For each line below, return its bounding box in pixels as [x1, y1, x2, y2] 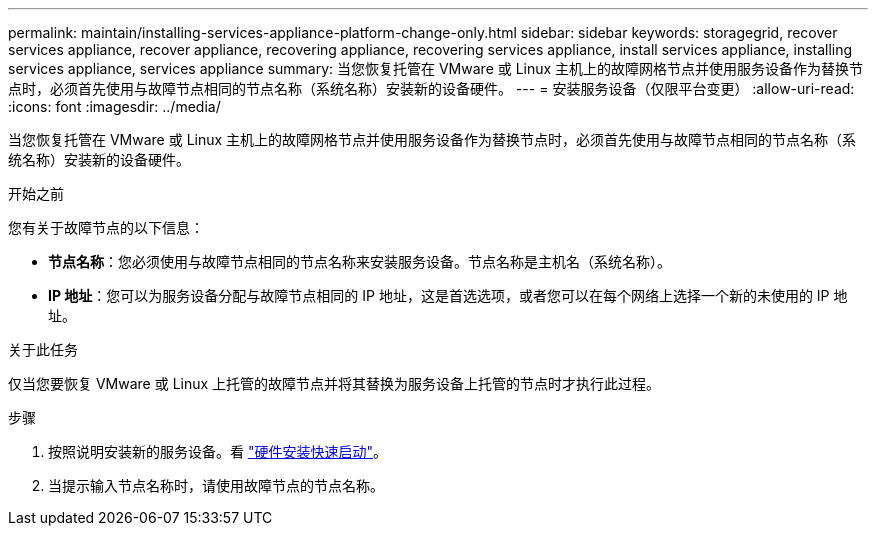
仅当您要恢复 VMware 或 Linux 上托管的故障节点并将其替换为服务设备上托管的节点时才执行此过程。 [8, 375, 661, 392]
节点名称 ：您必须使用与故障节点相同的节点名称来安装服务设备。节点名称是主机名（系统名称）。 [48, 253, 671, 270]
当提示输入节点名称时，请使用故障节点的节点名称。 [48, 477, 384, 494]
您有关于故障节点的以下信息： [8, 219, 204, 236]
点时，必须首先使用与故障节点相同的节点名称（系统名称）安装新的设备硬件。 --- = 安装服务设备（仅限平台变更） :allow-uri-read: [8, 80, 855, 97]
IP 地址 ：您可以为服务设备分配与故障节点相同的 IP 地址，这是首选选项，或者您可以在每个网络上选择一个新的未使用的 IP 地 [48, 287, 848, 304]
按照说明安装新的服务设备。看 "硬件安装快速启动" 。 [48, 443, 387, 460]
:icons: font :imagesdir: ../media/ [8, 98, 221, 115]
